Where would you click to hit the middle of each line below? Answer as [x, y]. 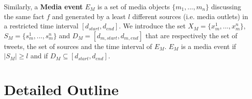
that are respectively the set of [191, 35]
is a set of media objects [134, 6]
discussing [226, 6]
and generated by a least [89, 16]
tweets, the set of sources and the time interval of [78, 46]
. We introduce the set [152, 26]
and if [39, 56]
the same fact [24, 16]
